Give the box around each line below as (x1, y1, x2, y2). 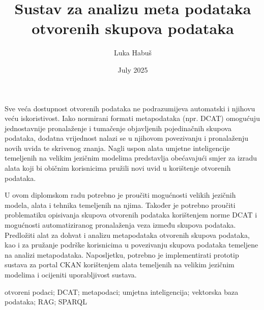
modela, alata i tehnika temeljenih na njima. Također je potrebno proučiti (5, 199, 236, 210)
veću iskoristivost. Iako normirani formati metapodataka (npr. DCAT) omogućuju (5, 113, 260, 123)
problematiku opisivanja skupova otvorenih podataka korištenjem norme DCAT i (5, 209, 257, 220)
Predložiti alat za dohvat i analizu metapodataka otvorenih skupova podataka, (5, 229, 250, 240)
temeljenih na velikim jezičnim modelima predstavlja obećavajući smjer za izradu (5, 152, 257, 163)
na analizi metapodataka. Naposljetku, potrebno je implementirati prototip (5, 249, 239, 260)
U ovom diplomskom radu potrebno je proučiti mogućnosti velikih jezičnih (5, 190, 236, 200)
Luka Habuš (113, 47, 152, 58)
